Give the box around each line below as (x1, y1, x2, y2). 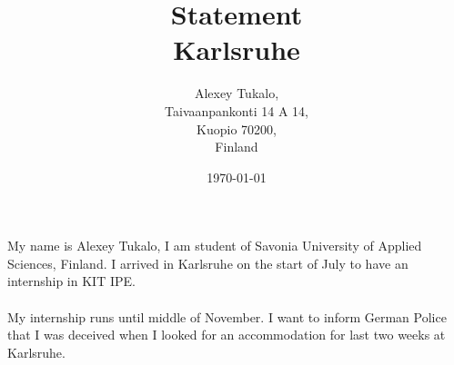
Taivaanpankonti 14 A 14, (165, 101, 308, 120)
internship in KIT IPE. (7, 271, 136, 291)
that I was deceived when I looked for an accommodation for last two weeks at (7, 325, 446, 344)
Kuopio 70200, (197, 119, 277, 138)
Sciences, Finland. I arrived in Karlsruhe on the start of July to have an (7, 253, 409, 272)
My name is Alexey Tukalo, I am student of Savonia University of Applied (7, 236, 422, 255)
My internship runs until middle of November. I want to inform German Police (7, 307, 447, 326)
